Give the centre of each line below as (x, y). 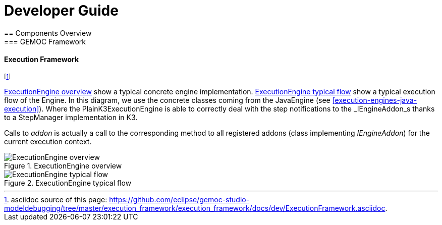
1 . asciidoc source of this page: (56, 199)
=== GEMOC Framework (45, 41)
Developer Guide (61, 11)
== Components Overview (48, 33)
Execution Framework (42, 60)
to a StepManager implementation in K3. (71, 117)
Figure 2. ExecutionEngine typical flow (68, 183)
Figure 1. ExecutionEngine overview (63, 165)
